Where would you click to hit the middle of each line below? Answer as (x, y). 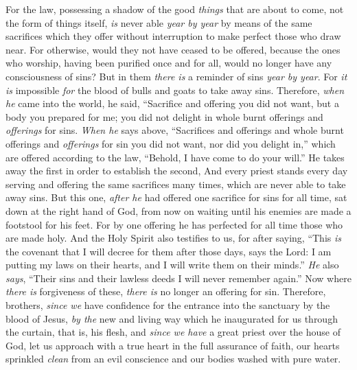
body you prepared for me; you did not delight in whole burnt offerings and (164, 116)
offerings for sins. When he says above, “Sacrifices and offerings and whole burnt (175, 130)
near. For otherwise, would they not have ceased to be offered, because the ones (173, 49)
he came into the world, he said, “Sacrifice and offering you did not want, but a (172, 103)
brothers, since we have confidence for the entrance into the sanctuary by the (168, 305)
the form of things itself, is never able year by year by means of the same (159, 22)
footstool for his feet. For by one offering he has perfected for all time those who (174, 224)
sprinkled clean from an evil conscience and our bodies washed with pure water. (173, 359)
